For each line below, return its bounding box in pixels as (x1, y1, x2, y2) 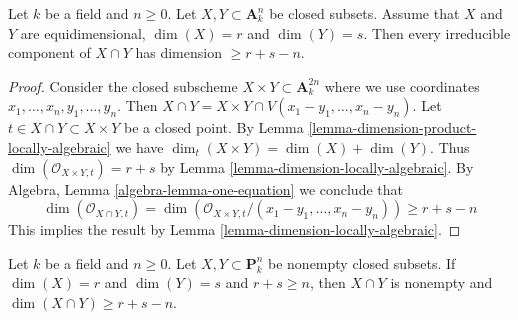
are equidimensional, (20, 22, 146, 43)
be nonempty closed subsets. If (268, 252, 456, 273)
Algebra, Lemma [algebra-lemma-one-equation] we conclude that (8, 178, 403, 199)
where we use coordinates (324, 75, 480, 96)
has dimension (135, 42, 222, 63)
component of (8, 42, 91, 63)
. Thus (430, 136, 470, 157)
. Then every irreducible (363, 22, 511, 43)
